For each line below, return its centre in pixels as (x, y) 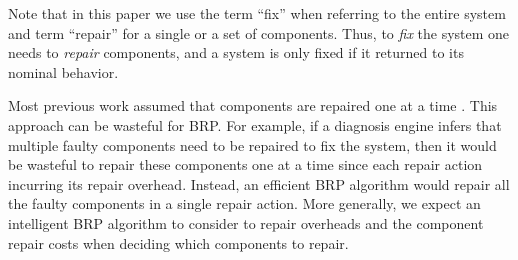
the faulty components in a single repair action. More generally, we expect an (244, 203)
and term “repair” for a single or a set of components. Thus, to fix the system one (259, 32)
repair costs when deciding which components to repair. (178, 242)
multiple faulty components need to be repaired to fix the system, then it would (252, 144)
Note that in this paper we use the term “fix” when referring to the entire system (257, 13)
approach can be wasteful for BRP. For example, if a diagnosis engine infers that (255, 124)
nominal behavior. (63, 71)
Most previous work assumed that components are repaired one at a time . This (253, 105)
